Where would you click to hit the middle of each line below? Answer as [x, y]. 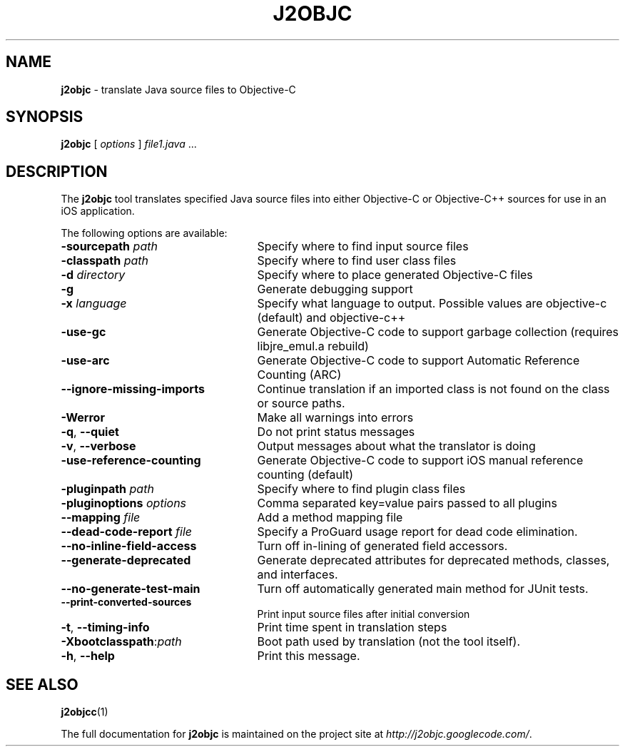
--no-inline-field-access [129, 546]
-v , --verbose [98, 446]
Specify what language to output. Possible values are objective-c [432, 304]
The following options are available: [144, 233]
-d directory [93, 275]
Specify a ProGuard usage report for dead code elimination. [417, 532]
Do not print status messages [336, 432]
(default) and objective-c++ [331, 318]
